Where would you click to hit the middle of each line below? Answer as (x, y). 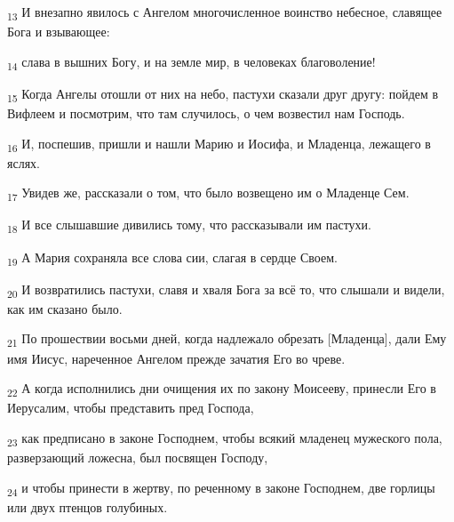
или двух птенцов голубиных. (88, 506)
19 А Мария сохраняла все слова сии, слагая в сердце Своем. (172, 258)
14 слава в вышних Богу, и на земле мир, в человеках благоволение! (191, 62)
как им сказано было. (65, 308)
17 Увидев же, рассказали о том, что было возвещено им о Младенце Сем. (208, 194)
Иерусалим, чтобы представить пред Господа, (131, 408)
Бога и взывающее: (59, 32)
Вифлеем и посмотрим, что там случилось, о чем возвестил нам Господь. (206, 112)
